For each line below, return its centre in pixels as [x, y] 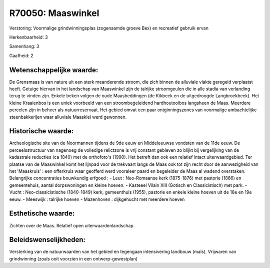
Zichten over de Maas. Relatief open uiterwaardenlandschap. [72, 225]
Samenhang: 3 [24, 46]
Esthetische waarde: [42, 214]
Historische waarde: [41, 131]
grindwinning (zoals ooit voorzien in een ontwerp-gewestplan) [73, 258]
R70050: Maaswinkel [54, 13]
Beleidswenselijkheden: [47, 240]
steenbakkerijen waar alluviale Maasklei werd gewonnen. [68, 117]
